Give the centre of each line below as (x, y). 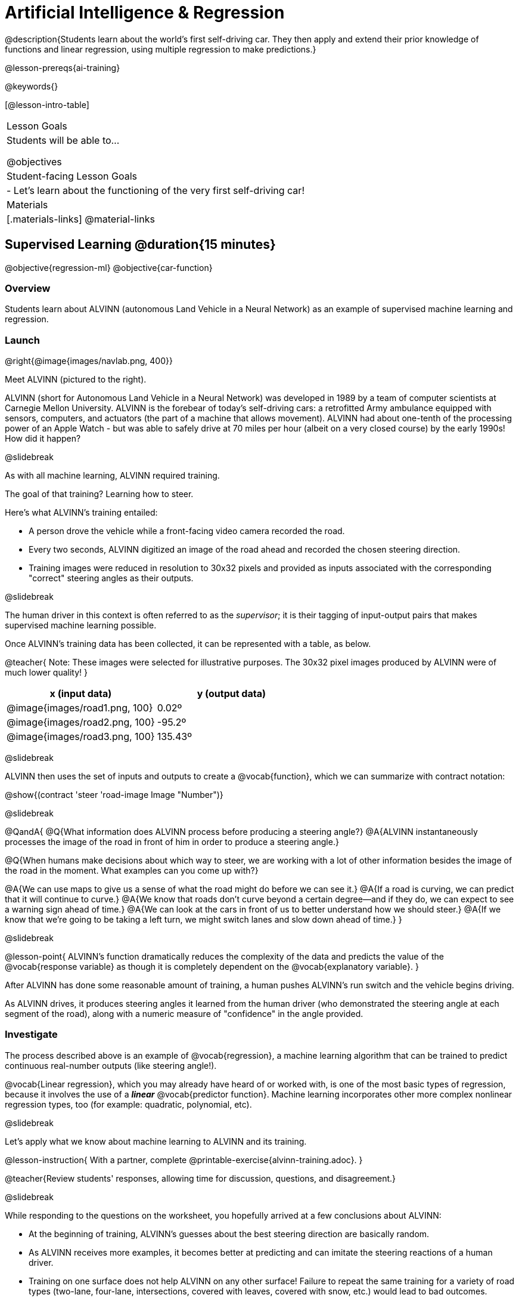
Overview (28, 288)
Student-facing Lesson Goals (72, 176)
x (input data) (81, 694)
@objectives (34, 161)
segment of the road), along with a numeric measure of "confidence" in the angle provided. (184, 1014)
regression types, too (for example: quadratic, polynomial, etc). (128, 1104)
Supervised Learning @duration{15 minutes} (140, 245)
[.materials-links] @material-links (81, 219)
